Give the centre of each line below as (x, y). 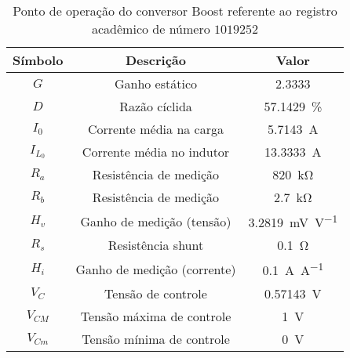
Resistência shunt (156, 245)
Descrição (155, 60)
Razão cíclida (156, 106)
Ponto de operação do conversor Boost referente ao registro (175, 11)
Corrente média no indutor (156, 152)
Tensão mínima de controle (156, 338)
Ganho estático (156, 83)
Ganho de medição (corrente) (156, 269)
